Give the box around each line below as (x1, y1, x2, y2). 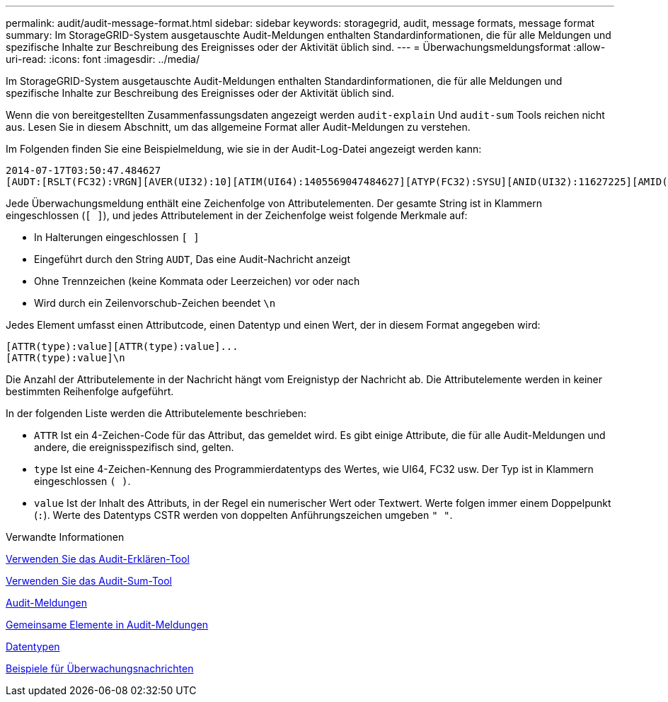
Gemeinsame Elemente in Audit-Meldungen (6, 619, 209, 631)
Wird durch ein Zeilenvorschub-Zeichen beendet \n (34, 297, 276, 309)
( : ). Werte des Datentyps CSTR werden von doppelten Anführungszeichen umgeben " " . (34, 509, 453, 521)
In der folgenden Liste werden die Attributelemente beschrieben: (6, 407, 307, 419)
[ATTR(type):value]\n (6, 352, 125, 363)
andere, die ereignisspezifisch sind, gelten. (34, 441, 234, 453)
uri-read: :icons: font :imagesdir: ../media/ (6, 53, 200, 65)
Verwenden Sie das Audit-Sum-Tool (6, 575, 173, 587)
